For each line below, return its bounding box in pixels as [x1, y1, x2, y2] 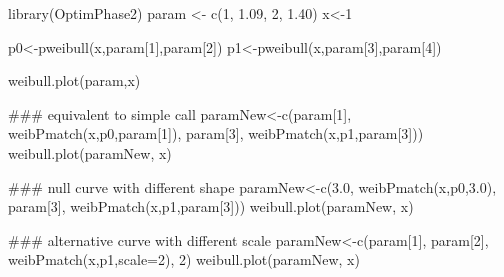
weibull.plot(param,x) [8, 70, 141, 91]
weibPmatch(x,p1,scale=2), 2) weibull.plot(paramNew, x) [8, 249, 360, 270]
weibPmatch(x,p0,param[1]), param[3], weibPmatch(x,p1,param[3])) [8, 123, 424, 144]
